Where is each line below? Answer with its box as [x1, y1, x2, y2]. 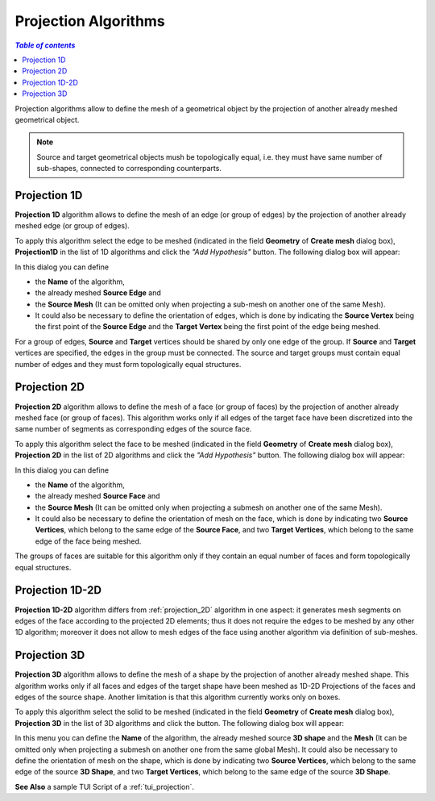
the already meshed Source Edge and [35, 288, 161, 298]
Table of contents [14, 40, 76, 50]
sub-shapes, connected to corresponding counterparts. [36, 164, 222, 173]
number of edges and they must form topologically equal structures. [14, 359, 242, 369]
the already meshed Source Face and [35, 491, 160, 501]
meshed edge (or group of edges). [14, 221, 130, 231]
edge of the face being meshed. [35, 536, 142, 546]
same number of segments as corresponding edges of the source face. [14, 424, 252, 434]
